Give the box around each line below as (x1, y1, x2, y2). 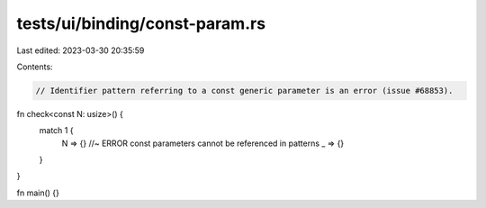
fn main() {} (16, 187, 60, 198)
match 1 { (39, 125, 74, 136)
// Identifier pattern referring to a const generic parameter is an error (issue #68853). (35, 86, 454, 95)
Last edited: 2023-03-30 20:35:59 (16, 45, 145, 56)
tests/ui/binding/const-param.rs (16, 14, 265, 33)
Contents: (16, 61, 53, 72)
